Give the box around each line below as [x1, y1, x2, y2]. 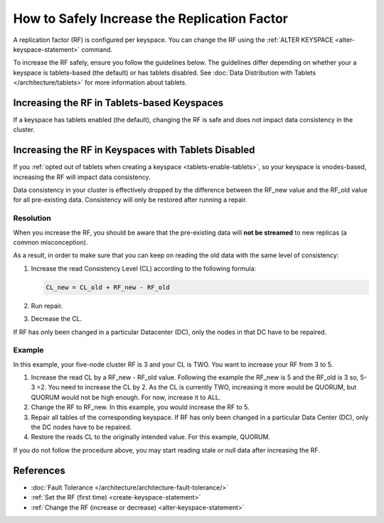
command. [81, 45, 113, 53]
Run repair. [31, 301, 63, 310]
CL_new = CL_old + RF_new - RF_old [46, 283, 170, 291]
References [13, 464, 65, 476]
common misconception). [13, 238, 88, 247]
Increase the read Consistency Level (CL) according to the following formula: [31, 264, 257, 273]
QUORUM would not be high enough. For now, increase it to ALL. [31, 393, 221, 401]
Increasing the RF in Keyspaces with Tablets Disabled [13, 144, 255, 156]
